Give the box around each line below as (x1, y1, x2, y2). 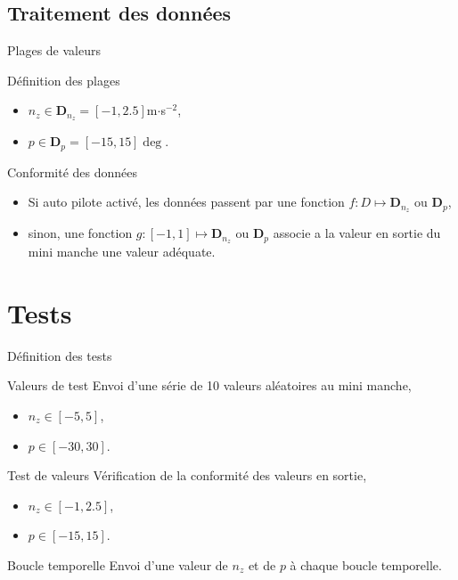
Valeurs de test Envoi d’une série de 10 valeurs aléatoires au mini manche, (7, 376, 412, 395)
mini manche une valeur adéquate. (28, 242, 216, 261)
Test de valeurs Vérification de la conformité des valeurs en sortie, (7, 466, 367, 485)
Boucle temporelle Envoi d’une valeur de (7, 555, 228, 574)
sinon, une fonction (28, 224, 133, 242)
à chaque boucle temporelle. (290, 555, 442, 574)
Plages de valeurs (7, 41, 101, 60)
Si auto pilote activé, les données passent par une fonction (28, 192, 345, 211)
